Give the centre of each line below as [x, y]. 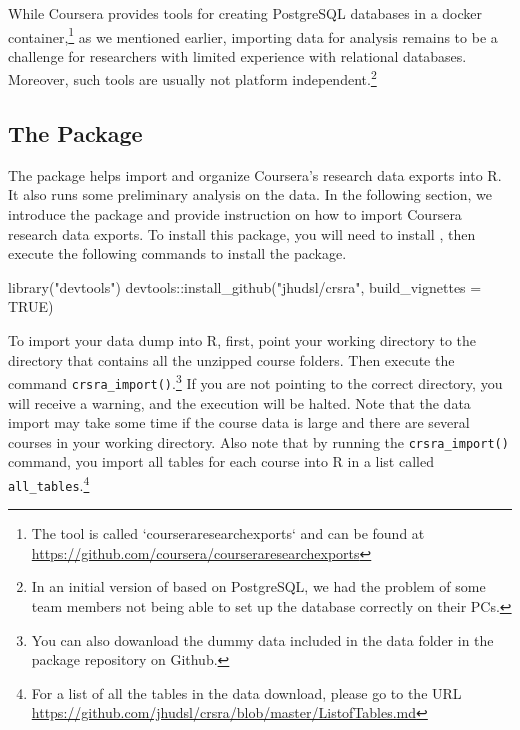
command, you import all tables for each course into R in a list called [221, 461]
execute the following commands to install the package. [177, 253]
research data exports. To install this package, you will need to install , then [242, 233]
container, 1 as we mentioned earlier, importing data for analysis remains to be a [253, 35]
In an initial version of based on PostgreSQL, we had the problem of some [258, 586]
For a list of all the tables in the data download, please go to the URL [246, 692]
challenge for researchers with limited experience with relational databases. [237, 55]
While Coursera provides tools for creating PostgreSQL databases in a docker [245, 13]
